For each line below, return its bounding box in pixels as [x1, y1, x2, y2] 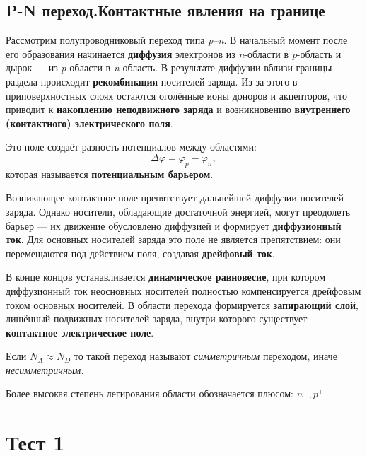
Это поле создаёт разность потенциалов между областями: [6, 139, 257, 154]
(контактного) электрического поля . [6, 115, 173, 130]
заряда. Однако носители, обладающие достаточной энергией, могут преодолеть [6, 204, 351, 218]
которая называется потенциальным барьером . [6, 166, 214, 181]
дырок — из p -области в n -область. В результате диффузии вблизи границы [6, 60, 332, 75]
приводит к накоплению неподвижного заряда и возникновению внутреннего [6, 102, 351, 117]
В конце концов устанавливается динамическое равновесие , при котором [6, 269, 326, 284]
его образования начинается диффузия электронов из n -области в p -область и [6, 46, 342, 61]
